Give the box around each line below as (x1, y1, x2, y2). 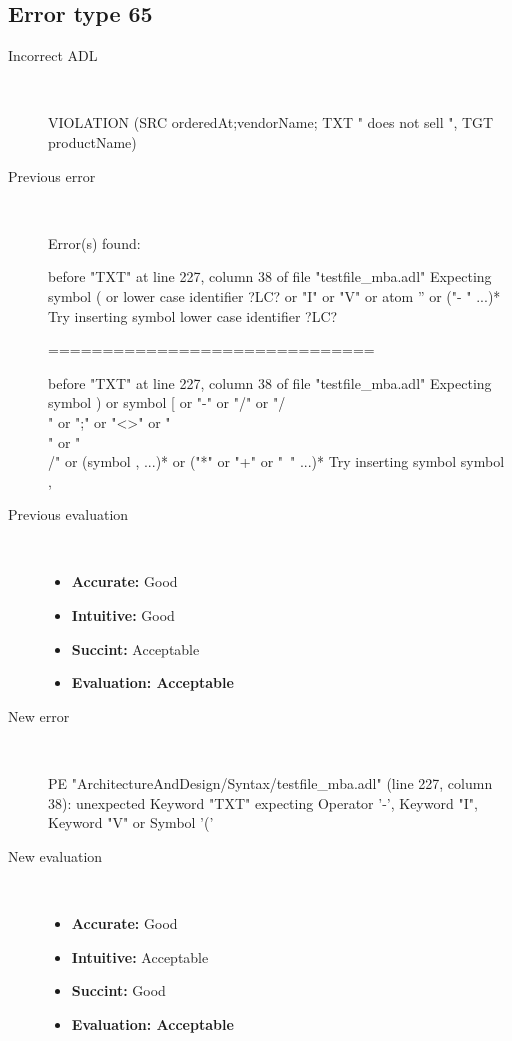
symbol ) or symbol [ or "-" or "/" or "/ (48, 392, 286, 413)
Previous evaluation (8, 504, 129, 525)
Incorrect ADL (8, 45, 98, 66)
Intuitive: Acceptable (71, 946, 209, 967)
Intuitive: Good (71, 605, 175, 626)
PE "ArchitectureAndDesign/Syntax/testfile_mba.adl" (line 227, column (48, 773, 493, 794)
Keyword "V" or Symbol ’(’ (48, 812, 214, 833)
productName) (48, 131, 137, 152)
